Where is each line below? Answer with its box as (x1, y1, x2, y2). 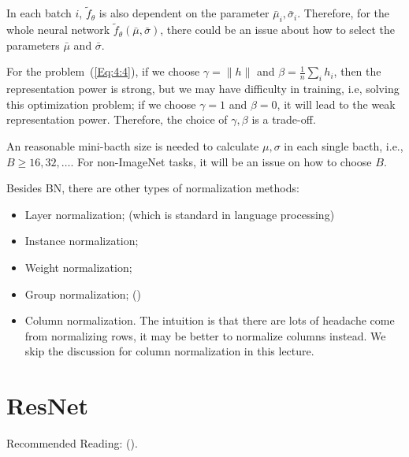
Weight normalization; (24, 258, 132, 275)
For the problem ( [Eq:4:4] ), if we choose (6, 63, 200, 80)
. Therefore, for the (297, 5, 389, 21)
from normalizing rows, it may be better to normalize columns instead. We (24, 327, 386, 344)
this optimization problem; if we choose (6, 95, 196, 112)
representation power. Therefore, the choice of (6, 111, 228, 128)
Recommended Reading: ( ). (6, 435, 138, 451)
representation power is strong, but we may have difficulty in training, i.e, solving (6, 80, 400, 97)
